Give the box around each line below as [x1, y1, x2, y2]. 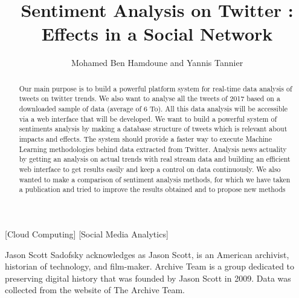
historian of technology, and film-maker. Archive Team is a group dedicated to [5, 260, 295, 273]
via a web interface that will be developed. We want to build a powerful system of [19, 113, 277, 124]
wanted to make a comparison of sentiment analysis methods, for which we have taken [19, 174, 291, 184]
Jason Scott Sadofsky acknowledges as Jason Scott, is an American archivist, [5, 248, 289, 260]
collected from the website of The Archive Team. [5, 283, 185, 296]
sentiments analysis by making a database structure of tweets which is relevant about [19, 124, 288, 134]
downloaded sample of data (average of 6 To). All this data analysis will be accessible [19, 104, 288, 114]
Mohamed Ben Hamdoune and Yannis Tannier [71, 56, 243, 69]
